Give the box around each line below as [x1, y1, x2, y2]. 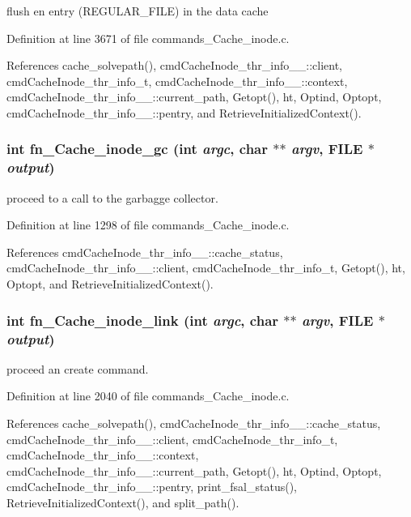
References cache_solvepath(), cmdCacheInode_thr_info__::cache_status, [6, 415, 381, 431]
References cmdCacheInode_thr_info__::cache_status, [6, 243, 283, 260]
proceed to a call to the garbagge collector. [6, 189, 218, 206]
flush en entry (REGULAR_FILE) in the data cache [6, 2, 269, 19]
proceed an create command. [6, 360, 149, 377]
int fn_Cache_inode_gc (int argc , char [6, 139, 268, 159]
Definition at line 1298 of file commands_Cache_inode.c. [6, 216, 290, 233]
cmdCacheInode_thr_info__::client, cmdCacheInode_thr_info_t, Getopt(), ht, [6, 259, 405, 276]
